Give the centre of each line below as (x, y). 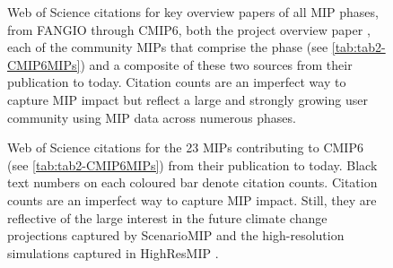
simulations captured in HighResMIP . (113, 252)
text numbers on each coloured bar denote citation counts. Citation (192, 182)
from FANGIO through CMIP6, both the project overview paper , (189, 29)
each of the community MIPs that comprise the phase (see (168, 47)
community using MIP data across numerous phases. (152, 117)
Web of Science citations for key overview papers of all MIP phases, (193, 12)
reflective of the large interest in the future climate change (167, 217)
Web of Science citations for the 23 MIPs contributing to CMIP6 (185, 147)
